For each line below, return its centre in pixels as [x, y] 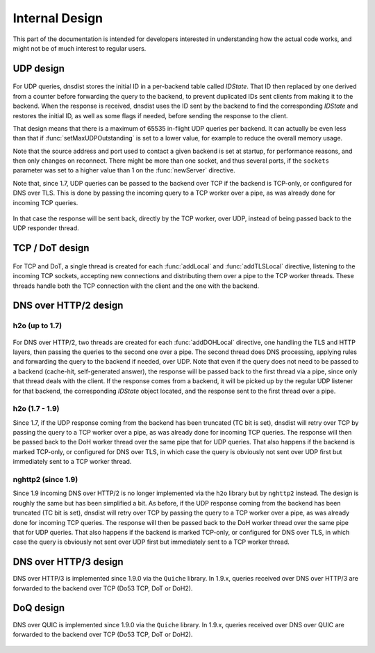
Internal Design [58, 18]
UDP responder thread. [46, 228]
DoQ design [39, 608]
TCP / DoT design [51, 248]
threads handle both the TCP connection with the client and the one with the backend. [136, 286]
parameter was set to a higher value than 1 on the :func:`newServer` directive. [124, 170]
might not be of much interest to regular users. [80, 48]
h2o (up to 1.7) [37, 325]
